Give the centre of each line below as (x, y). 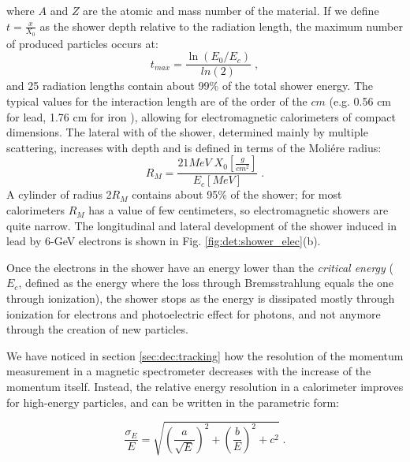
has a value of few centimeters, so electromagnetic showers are (239, 210)
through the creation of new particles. (97, 329)
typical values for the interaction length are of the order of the (157, 101)
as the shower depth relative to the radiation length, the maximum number (221, 26)
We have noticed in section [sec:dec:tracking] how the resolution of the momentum (205, 355)
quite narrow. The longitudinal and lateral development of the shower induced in (201, 225)
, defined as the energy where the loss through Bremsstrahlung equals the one (206, 283)
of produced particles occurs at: (82, 43)
